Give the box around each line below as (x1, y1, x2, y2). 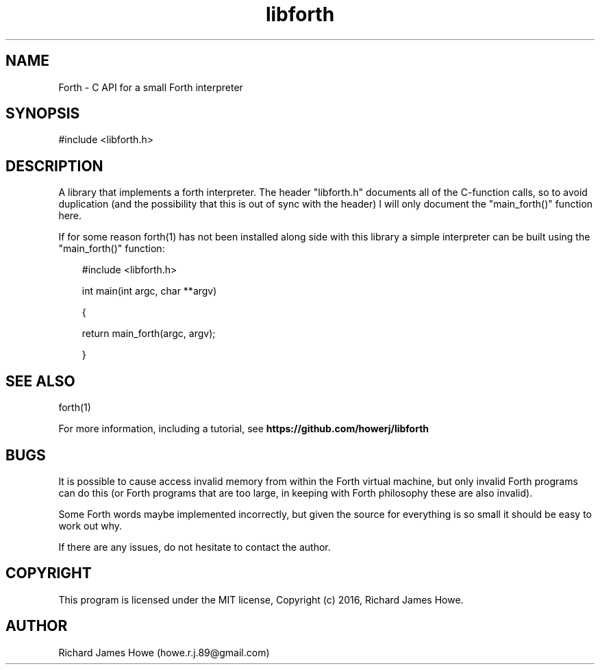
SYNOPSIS (5, 105, 80, 123)
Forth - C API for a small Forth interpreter (58, 81, 243, 93)
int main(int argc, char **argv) (82, 285, 217, 297)
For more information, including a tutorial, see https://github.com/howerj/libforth (58, 423, 429, 435)
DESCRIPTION (5, 157, 103, 175)
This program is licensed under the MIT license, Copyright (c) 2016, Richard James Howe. (58, 593, 464, 606)
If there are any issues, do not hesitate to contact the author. (58, 541, 331, 553)
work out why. (58, 519, 123, 532)
